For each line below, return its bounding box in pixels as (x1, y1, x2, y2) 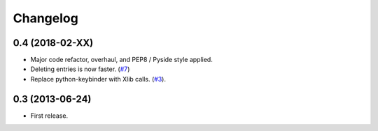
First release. (30, 111, 69, 120)
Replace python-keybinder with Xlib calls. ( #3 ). (30, 75, 166, 83)
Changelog (13, 10, 78, 26)
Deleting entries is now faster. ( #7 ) (30, 65, 130, 73)
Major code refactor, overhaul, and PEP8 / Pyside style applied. (30, 56, 213, 64)
